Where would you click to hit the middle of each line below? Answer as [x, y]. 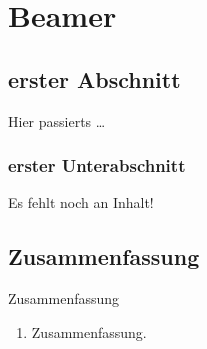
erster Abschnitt [94, 78]
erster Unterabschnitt [97, 165]
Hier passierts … [57, 120]
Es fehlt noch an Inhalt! [81, 202]
